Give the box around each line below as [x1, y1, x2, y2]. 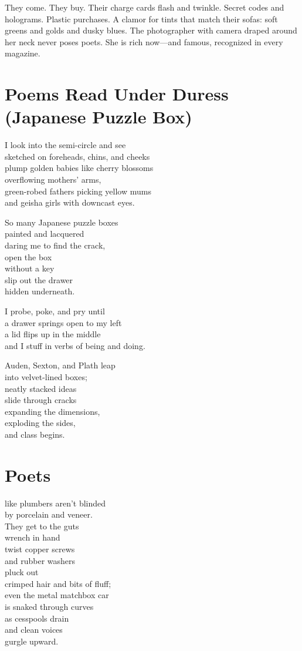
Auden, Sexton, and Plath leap [5, 359, 116, 371]
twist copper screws [5, 543, 75, 555]
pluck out [5, 566, 39, 578]
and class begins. [5, 428, 65, 440]
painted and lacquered [5, 227, 84, 240]
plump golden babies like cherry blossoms [5, 162, 154, 174]
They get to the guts [5, 519, 79, 532]
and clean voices [5, 623, 63, 636]
